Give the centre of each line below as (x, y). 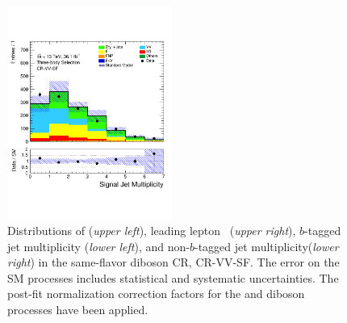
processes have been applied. (78, 310)
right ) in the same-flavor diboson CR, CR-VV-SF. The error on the (173, 262)
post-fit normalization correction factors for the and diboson (156, 294)
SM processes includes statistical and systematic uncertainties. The (173, 277)
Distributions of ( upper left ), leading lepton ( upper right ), (152, 231)
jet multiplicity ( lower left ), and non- (98, 246)
